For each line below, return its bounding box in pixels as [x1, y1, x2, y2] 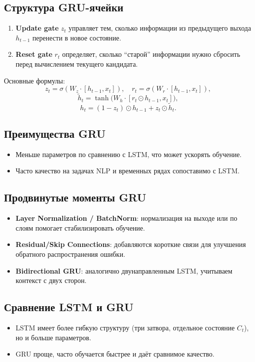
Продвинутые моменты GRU [4, 190, 146, 205]
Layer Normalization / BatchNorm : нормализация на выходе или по [15, 213, 237, 223]
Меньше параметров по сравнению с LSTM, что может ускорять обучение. [15, 149, 242, 159]
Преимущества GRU [4, 126, 106, 141]
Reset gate [15, 49, 53, 59]
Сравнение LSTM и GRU [4, 299, 134, 315]
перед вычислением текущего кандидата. [15, 58, 138, 69]
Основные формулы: [4, 75, 65, 85]
